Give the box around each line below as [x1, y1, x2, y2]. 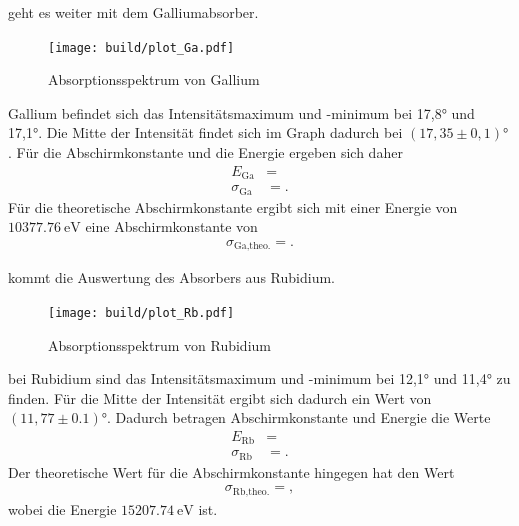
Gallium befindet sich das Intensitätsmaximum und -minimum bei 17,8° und [8, 102, 475, 123]
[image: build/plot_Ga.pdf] [48, 40, 235, 55]
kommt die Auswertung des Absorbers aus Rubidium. [8, 267, 335, 288]
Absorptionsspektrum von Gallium [48, 69, 260, 90]
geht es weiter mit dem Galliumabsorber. [8, 2, 259, 22]
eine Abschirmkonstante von [85, 216, 258, 237]
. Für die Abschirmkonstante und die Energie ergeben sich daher [8, 142, 403, 163]
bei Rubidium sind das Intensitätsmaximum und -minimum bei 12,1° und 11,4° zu [8, 368, 511, 389]
